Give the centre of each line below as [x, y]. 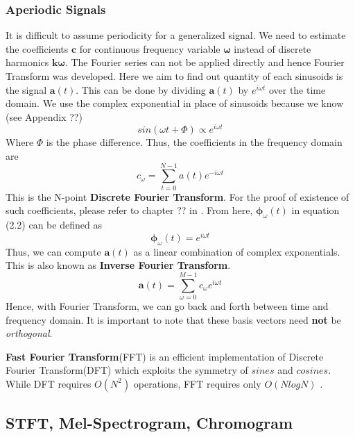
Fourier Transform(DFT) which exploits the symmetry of [127, 370]
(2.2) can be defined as [54, 225]
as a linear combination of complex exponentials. [237, 251]
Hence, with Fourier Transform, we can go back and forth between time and [167, 305]
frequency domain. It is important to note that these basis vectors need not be [173, 319]
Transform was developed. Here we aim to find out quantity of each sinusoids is [174, 76]
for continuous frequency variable [150, 48]
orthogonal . [29, 333]
